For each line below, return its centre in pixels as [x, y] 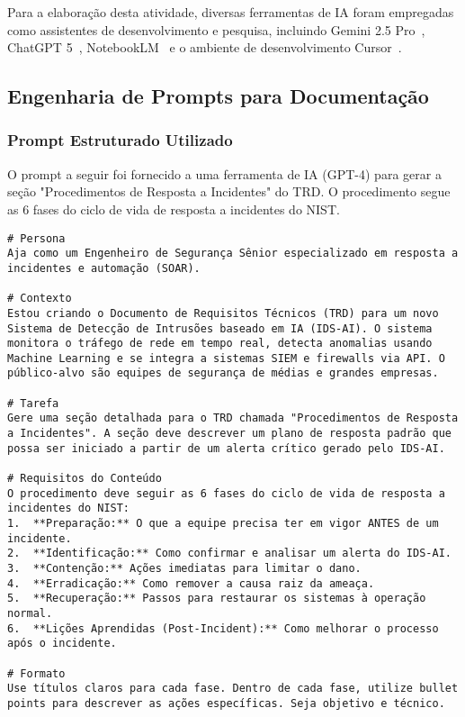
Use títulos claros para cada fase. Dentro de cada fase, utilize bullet [233, 689]
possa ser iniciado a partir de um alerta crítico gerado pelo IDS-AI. [226, 448]
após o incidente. [62, 644]
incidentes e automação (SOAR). [104, 268]
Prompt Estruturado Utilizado [120, 140]
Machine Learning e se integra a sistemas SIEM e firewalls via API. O [226, 358]
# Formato [36, 673]
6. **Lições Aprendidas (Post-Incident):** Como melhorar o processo [223, 628]
